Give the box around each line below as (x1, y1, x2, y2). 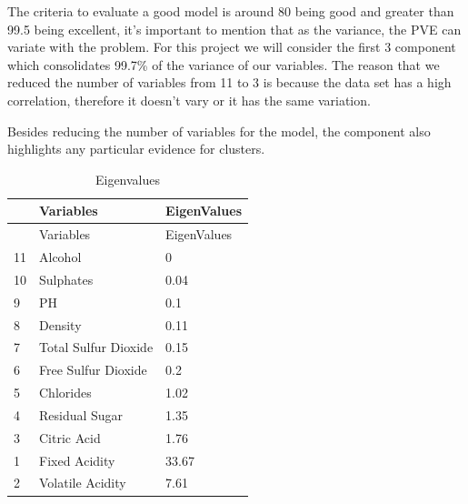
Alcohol (39, 247, 82, 267)
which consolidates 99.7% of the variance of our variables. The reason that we (7, 55, 440, 74)
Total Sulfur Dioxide (39, 338, 154, 357)
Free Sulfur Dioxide (39, 360, 147, 379)
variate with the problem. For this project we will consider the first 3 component (7, 37, 456, 56)
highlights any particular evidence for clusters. (7, 139, 265, 158)
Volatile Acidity (39, 473, 126, 492)
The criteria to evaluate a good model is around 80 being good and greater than (7, 2, 454, 20)
